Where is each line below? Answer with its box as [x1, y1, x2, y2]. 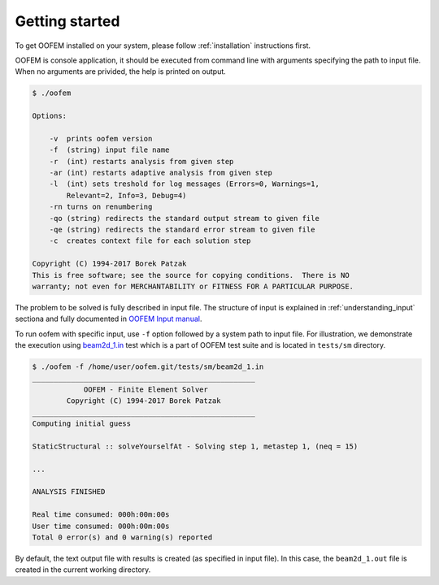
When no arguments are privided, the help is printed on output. [15, 67, 227, 76]
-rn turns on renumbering [49, 202, 153, 211]
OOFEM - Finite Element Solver [83, 384, 209, 394]
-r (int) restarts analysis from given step [49, 157, 234, 166]
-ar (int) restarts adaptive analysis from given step [49, 168, 272, 178]
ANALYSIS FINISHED [32, 487, 106, 496]
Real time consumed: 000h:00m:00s [32, 510, 170, 519]
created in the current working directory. [15, 565, 151, 574]
